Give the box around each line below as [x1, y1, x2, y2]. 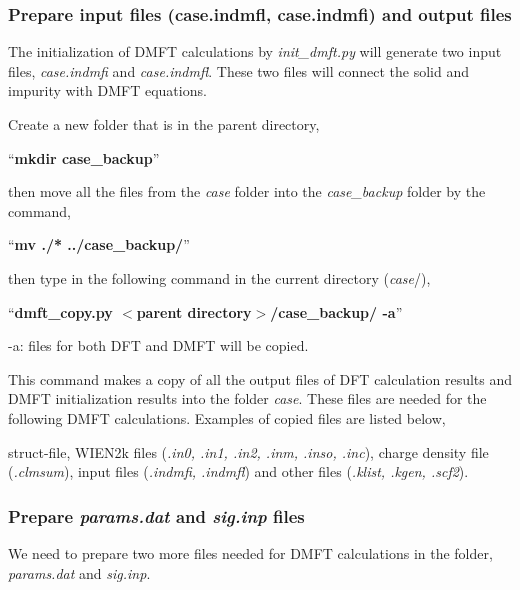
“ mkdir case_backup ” [8, 147, 160, 168]
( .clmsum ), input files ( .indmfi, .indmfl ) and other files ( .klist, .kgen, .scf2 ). [8, 461, 469, 482]
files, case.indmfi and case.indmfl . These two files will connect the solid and [8, 60, 469, 81]
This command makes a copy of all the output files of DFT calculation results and [8, 368, 513, 389]
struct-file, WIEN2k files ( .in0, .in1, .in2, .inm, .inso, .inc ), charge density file [8, 441, 489, 462]
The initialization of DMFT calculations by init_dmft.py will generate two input [8, 41, 502, 62]
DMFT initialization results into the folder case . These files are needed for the [8, 388, 487, 409]
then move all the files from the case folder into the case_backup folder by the [8, 181, 486, 202]
